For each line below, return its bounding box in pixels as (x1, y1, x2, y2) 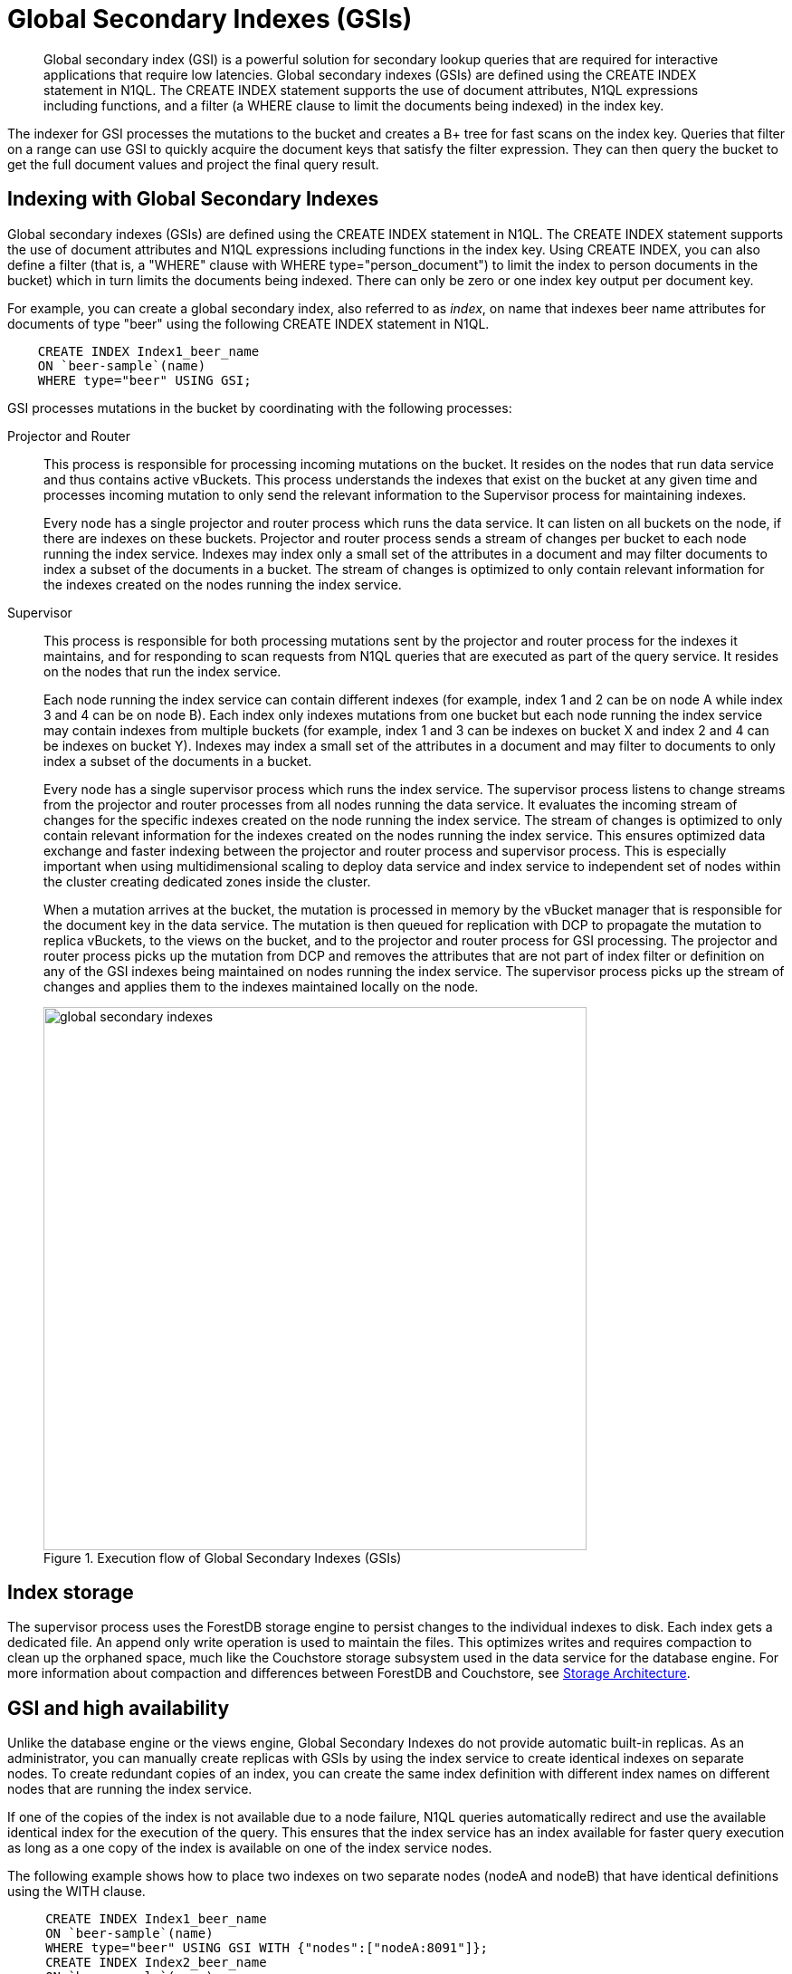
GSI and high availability (7, 1696, 230, 1720)
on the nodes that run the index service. (43, 663, 281, 679)
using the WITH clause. (7, 1883, 146, 1900)
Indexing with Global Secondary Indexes (7, 187, 379, 211)
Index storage (7, 1581, 134, 1605)
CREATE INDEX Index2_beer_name (45, 1955, 267, 1970)
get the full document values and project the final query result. (7, 156, 379, 172)
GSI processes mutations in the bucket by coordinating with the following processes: (7, 399, 512, 416)
